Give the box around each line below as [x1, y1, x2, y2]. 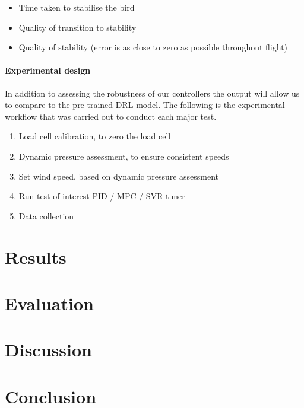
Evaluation [5, 291, 94, 315]
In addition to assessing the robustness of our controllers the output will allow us [5, 87, 300, 99]
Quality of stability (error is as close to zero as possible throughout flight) [18, 41, 288, 53]
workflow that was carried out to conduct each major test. [5, 110, 217, 122]
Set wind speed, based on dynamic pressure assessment [18, 170, 219, 182]
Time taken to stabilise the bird [18, 1, 135, 13]
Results [5, 244, 66, 269]
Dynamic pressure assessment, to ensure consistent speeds [18, 149, 229, 162]
